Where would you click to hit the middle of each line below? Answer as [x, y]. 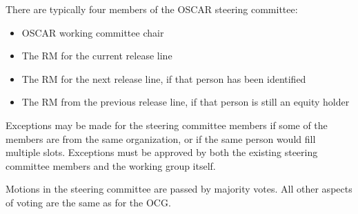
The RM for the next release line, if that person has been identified [164, 78]
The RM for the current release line [97, 56]
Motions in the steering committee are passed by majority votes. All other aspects [179, 189]
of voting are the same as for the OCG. [88, 202]
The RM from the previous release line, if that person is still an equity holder [186, 102]
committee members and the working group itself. [111, 165]
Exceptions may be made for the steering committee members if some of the [167, 125]
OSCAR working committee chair [93, 32]
